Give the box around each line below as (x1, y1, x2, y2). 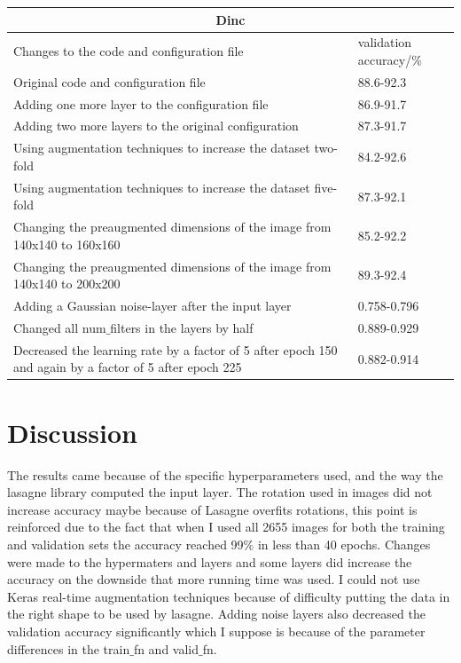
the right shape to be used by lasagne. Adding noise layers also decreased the (7, 604, 426, 623)
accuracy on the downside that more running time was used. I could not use (7, 570, 420, 588)
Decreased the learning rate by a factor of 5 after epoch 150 (13, 340, 338, 359)
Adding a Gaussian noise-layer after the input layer (13, 296, 292, 315)
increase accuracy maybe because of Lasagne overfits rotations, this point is (7, 500, 418, 518)
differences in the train (7, 639, 130, 658)
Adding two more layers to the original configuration (13, 116, 299, 135)
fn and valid (133, 639, 199, 658)
